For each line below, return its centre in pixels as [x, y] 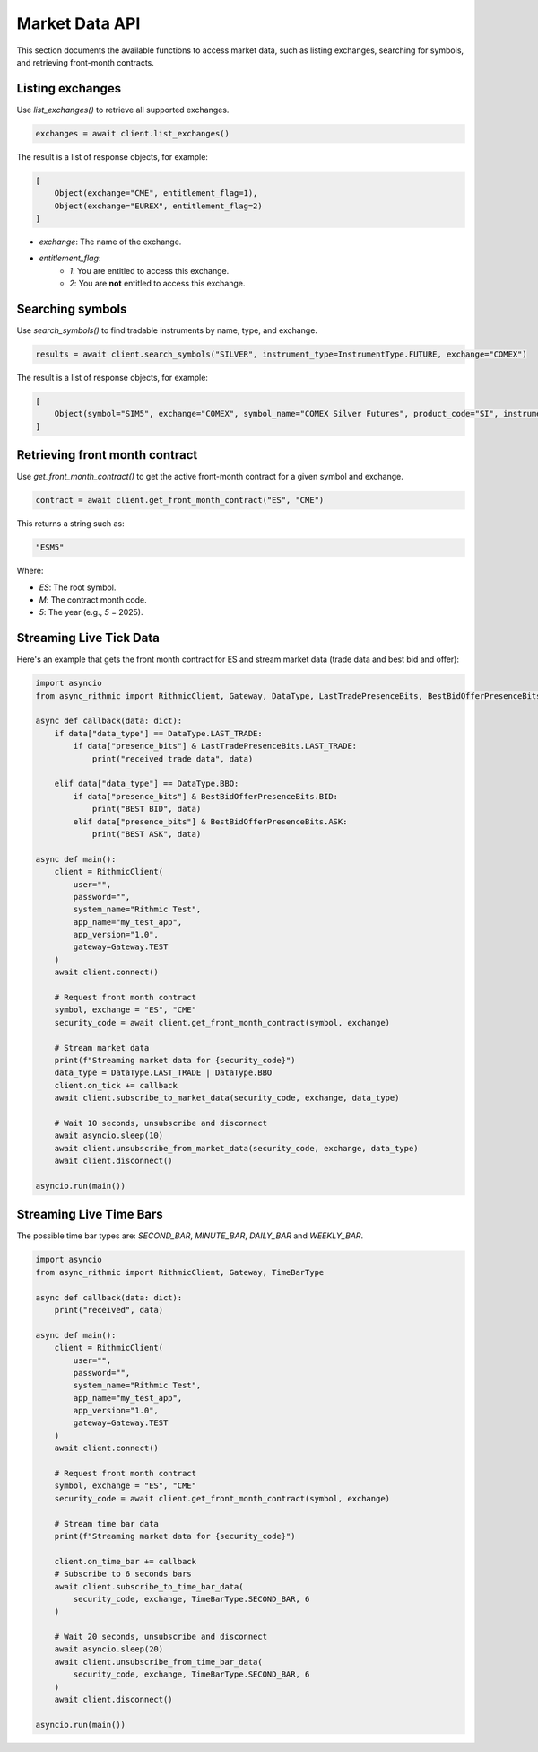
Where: [30, 571]
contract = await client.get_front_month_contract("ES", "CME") [180, 500]
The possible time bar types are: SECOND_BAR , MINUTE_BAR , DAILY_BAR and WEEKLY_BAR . [190, 1236]
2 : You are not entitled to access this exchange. [157, 284]
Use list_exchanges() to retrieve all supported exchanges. [123, 110]
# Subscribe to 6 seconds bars [123, 1574]
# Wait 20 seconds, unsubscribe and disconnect [161, 1637]
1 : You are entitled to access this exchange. [149, 270]
